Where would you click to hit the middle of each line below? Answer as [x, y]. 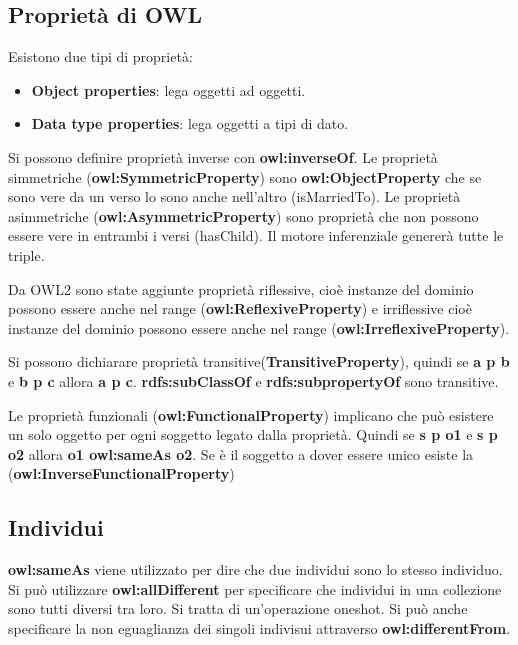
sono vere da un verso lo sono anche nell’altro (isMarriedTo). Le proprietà [234, 196]
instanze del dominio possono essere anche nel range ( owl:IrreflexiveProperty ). [259, 327]
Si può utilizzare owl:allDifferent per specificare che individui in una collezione [255, 588]
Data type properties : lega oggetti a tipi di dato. [190, 123]
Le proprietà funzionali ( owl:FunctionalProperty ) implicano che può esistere [251, 414]
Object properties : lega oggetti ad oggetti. [168, 89]
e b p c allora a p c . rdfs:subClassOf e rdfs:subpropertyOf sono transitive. [253, 380]
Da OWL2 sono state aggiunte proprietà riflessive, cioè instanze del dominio [241, 288]
